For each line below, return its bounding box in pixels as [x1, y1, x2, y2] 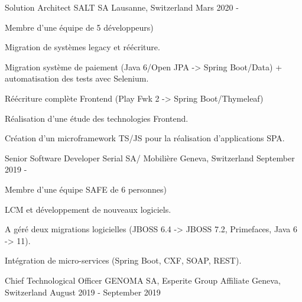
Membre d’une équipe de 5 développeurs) [5, 21, 154, 33]
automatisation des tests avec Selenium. [5, 72, 149, 85]
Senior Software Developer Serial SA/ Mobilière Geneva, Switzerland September [5, 151, 295, 164]
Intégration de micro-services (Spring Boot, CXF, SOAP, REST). [5, 254, 242, 267]
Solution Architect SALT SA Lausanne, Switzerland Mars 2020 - [5, 1, 239, 13]
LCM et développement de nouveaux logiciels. [5, 203, 171, 215]
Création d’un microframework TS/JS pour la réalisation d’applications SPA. [5, 132, 285, 144]
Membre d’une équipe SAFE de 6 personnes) [5, 183, 167, 195]
